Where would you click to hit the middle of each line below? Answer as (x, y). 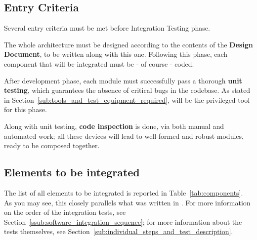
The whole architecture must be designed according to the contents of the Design (128, 44)
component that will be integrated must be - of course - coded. (99, 63)
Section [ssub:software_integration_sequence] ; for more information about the (123, 221)
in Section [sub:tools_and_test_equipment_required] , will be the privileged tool (127, 100)
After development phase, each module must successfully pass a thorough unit (123, 80)
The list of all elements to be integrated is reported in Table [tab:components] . (124, 192)
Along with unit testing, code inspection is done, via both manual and (114, 126)
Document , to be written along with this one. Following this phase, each (116, 54)
